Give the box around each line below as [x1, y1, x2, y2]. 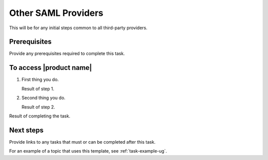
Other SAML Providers [9, 7, 104, 18]
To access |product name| [9, 63, 92, 72]
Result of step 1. [21, 86, 55, 92]
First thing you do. [21, 77, 59, 83]
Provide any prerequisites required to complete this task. [9, 51, 125, 56]
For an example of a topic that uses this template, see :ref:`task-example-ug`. [9, 148, 167, 154]
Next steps [9, 126, 44, 134]
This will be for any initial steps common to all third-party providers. [9, 25, 147, 31]
